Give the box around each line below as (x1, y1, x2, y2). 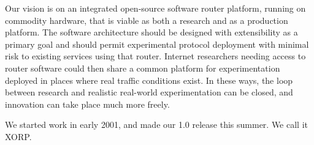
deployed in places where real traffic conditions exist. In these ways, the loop (5, 73, 293, 86)
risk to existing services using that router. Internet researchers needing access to (5, 50, 306, 62)
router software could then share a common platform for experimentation (5, 61, 280, 74)
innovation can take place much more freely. (5, 97, 170, 110)
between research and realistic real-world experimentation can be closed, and (5, 86, 293, 99)
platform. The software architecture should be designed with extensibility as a (5, 26, 298, 39)
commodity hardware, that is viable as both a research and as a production (5, 13, 288, 26)
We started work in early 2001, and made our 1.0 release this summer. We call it (5, 118, 308, 131)
